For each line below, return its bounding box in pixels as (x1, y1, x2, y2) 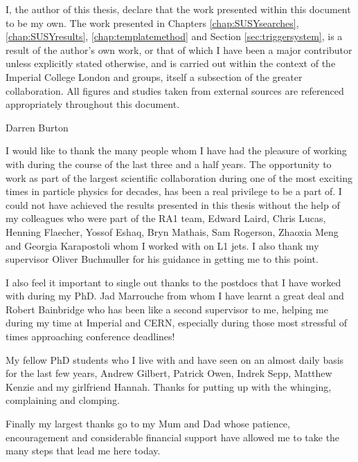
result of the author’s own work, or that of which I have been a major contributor (6, 42, 352, 57)
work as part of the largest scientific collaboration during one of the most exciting (6, 170, 353, 185)
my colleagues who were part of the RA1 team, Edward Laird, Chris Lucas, (6, 211, 326, 225)
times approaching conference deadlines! (6, 329, 175, 344)
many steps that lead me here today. (6, 443, 161, 458)
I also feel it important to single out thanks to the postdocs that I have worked (6, 275, 341, 289)
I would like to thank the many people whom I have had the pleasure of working (6, 143, 347, 158)
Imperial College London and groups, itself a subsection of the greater (6, 69, 303, 84)
